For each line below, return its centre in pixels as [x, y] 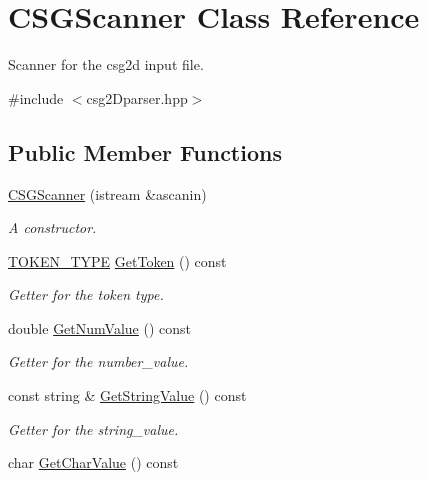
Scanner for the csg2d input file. [106, 64]
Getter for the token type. [86, 294]
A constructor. [52, 227]
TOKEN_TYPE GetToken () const [117, 260]
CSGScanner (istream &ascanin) [107, 193]
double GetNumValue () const [99, 327]
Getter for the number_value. [98, 361]
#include [36, 97]
